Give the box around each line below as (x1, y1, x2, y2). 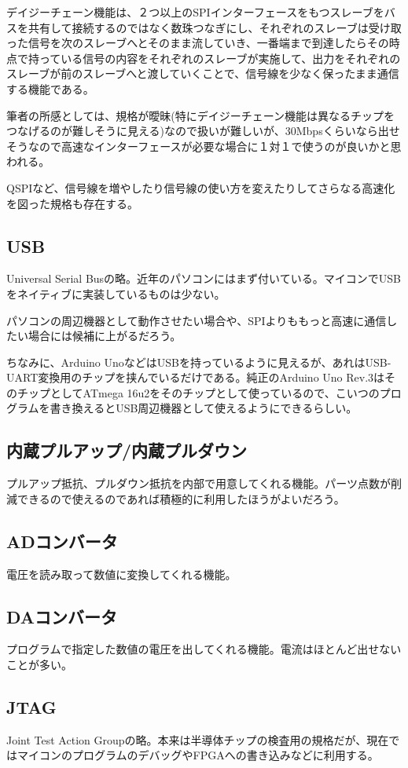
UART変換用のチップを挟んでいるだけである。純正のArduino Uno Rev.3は (6, 369, 385, 386)
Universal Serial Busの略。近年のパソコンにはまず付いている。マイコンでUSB (6, 270, 401, 287)
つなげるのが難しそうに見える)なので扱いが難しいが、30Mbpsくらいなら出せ (6, 123, 400, 139)
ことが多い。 (6, 656, 72, 673)
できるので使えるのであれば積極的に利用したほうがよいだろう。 (17, 490, 345, 507)
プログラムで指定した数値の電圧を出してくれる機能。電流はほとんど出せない (6, 641, 402, 657)
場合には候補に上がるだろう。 (28, 327, 182, 344)
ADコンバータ (6, 528, 118, 553)
